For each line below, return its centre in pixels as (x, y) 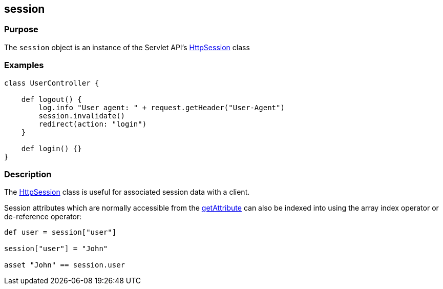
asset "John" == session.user (65, 265)
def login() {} (51, 148)
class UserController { (52, 83)
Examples (24, 65)
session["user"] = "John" (56, 249)
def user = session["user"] (60, 232)
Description (28, 174)
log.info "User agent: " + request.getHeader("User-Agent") (162, 107)
